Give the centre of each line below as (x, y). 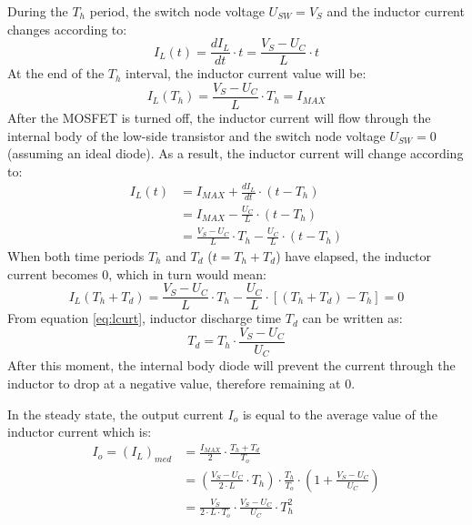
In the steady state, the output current (115, 414)
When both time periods (76, 256)
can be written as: (352, 318)
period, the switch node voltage (177, 11)
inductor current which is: (80, 432)
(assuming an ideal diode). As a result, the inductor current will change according (236, 153)
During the (38, 11)
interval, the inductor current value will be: (246, 73)
